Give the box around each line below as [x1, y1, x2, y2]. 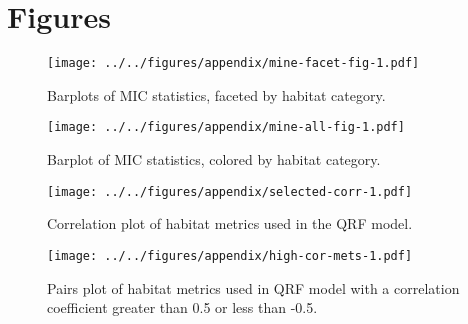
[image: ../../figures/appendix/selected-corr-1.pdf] [47, 184, 413, 199]
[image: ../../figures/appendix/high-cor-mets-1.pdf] [47, 248, 413, 263]
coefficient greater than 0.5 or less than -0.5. [47, 297, 318, 318]
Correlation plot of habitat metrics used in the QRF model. [47, 213, 413, 234]
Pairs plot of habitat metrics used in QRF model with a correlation [47, 277, 460, 298]
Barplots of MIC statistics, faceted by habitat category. [47, 84, 386, 105]
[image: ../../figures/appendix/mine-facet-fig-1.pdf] [47, 56, 420, 71]
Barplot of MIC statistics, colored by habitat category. [47, 149, 381, 170]
